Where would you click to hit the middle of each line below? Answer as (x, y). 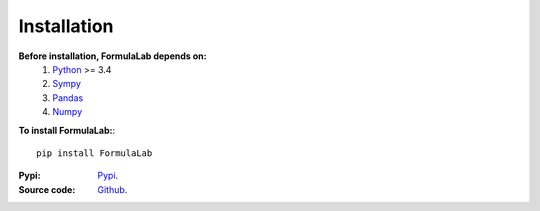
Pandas (68, 97)
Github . (112, 189)
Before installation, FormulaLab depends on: (112, 56)
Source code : (47, 189)
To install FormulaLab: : (66, 130)
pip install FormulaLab (94, 153)
